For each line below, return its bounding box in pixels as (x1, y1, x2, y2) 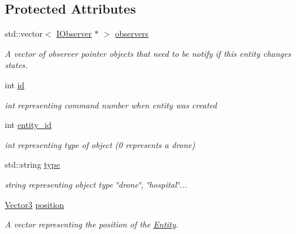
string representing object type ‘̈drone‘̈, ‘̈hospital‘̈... (5, 178, 187, 190)
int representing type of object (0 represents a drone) (5, 138, 195, 150)
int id (5, 78, 25, 91)
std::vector (5, 27, 43, 40)
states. (5, 59, 28, 71)
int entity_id (5, 118, 52, 131)
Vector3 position (5, 198, 65, 210)
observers (115, 27, 149, 40)
